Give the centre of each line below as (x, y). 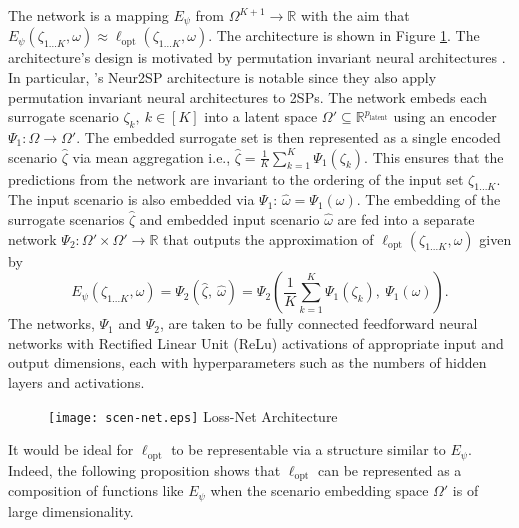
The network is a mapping (88, 15)
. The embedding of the (428, 199)
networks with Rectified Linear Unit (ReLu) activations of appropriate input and (256, 342)
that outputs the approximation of (268, 238)
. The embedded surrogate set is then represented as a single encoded (288, 137)
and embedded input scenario (229, 219)
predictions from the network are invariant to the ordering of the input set (236, 178)
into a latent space (261, 116)
